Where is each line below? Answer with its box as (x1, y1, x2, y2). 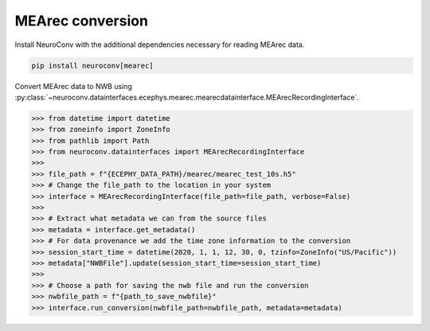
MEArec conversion (14, 12, 149, 29)
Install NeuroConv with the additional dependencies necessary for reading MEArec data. (14, 40, 305, 49)
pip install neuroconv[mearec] (31, 60, 154, 70)
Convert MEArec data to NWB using (14, 81, 133, 91)
